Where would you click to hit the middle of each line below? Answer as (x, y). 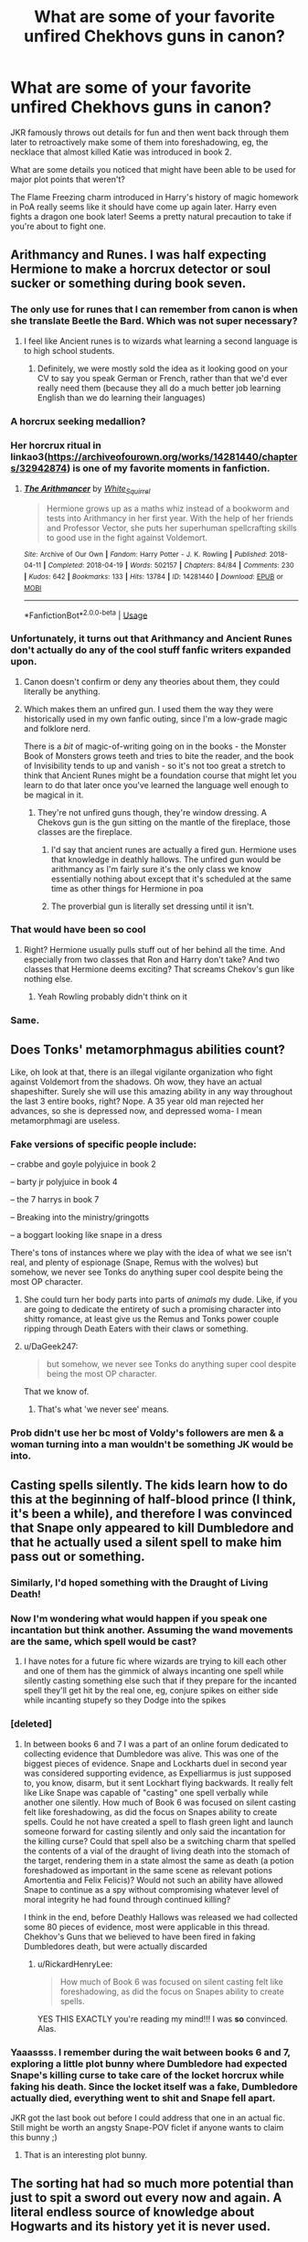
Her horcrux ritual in (56, 445)
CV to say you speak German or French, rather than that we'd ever (162, 378)
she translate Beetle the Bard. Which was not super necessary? (154, 321)
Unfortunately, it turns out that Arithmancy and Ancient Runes (151, 639)
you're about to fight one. (58, 226)
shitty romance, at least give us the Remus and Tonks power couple (151, 1319)
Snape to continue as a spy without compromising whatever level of (151, 1889)
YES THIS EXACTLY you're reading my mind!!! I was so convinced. (163, 2019)
